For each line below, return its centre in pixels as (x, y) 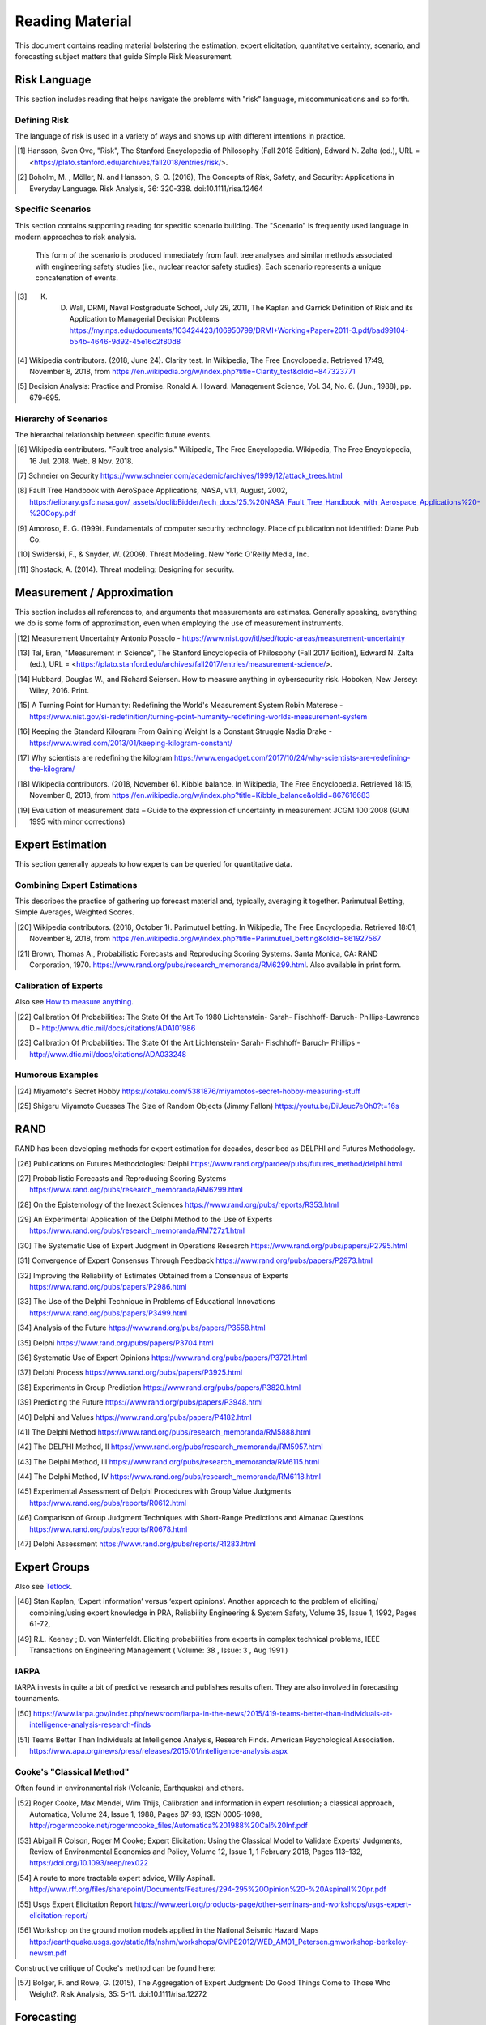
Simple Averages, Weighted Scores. (75, 912)
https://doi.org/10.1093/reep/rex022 (89, 1863)
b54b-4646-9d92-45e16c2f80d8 (125, 342)
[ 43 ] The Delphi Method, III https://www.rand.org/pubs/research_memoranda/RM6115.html (168, 1461)
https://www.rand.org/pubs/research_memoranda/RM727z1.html (137, 1230)
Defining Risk (42, 120)
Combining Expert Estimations (76, 885)
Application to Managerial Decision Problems (144, 319)
